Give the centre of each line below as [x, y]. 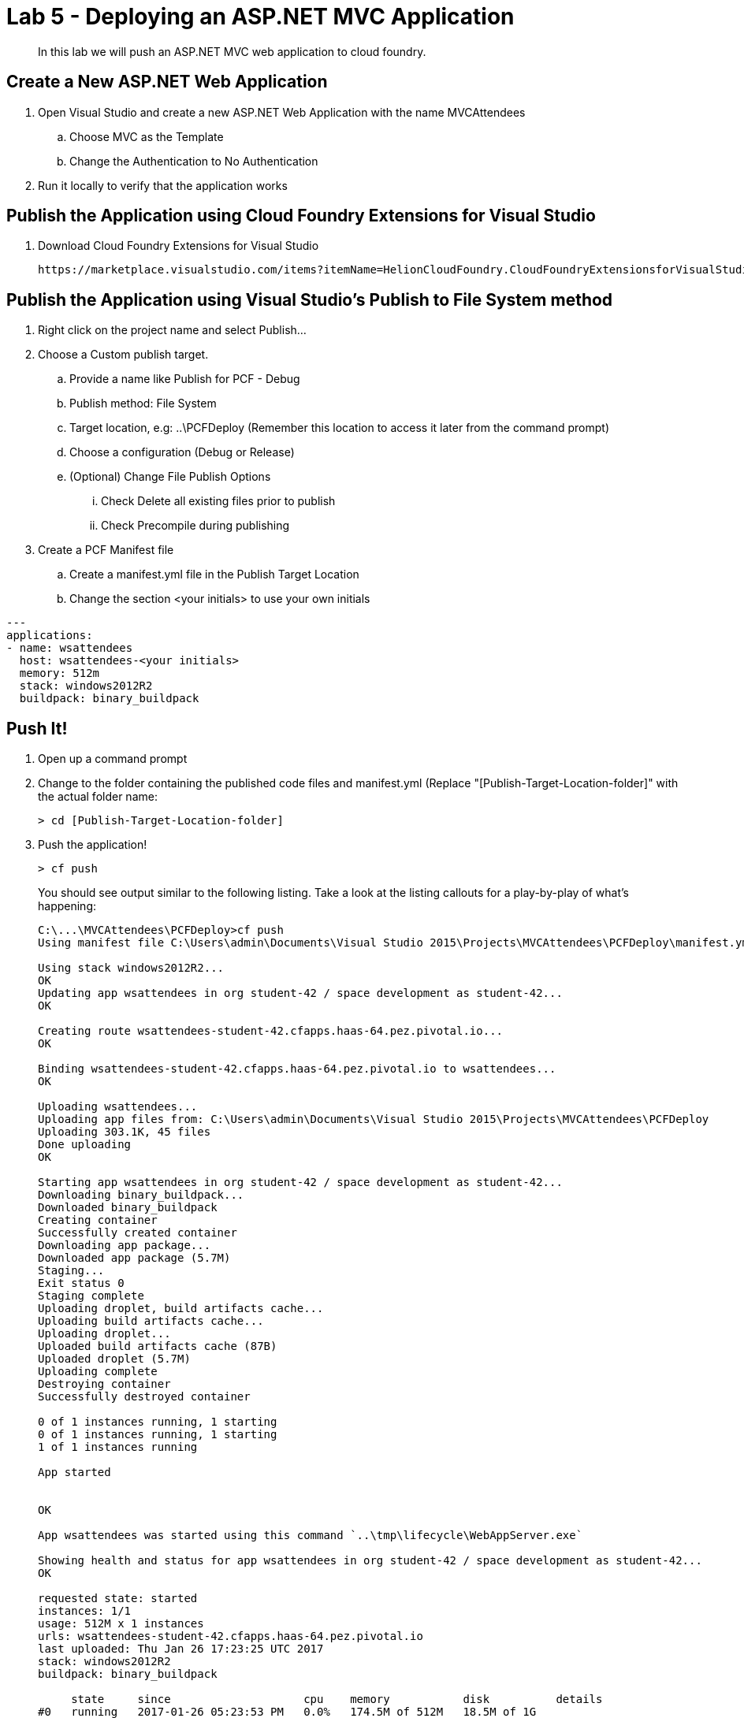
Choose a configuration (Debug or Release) [182, 452]
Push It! [37, 728]
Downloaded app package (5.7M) [134, 1258]
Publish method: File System [143, 403]
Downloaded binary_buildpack [128, 1208]
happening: [67, 906]
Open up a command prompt [113, 759]
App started [74, 1473]
